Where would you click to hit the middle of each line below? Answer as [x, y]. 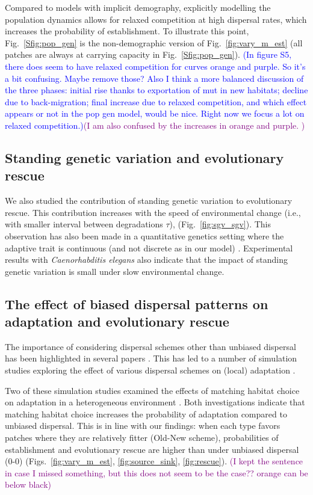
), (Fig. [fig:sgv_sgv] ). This [220, 224]
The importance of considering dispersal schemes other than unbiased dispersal [150, 346]
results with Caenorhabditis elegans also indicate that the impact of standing [146, 260]
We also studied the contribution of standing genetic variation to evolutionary [149, 201]
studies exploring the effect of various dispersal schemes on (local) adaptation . [150, 370]
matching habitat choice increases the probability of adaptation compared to [146, 414]
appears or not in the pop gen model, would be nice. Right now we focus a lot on [155, 113]
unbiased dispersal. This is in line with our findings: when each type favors [143, 426]
